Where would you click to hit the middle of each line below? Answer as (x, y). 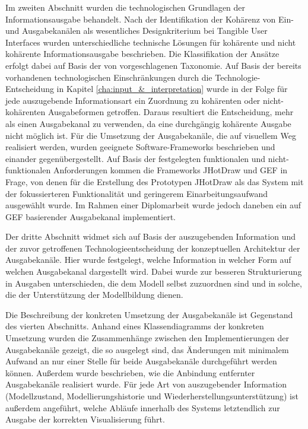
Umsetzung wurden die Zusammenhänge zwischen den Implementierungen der (147, 338)
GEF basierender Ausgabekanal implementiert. (91, 216)
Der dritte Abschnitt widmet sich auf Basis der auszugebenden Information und (151, 236)
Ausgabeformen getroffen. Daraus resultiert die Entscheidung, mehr (171, 112)
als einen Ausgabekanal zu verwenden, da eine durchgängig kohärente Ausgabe (148, 123)
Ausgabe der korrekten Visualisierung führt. (85, 419)
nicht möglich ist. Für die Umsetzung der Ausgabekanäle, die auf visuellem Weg (151, 135)
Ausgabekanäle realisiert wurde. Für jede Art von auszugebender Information (146, 384)
